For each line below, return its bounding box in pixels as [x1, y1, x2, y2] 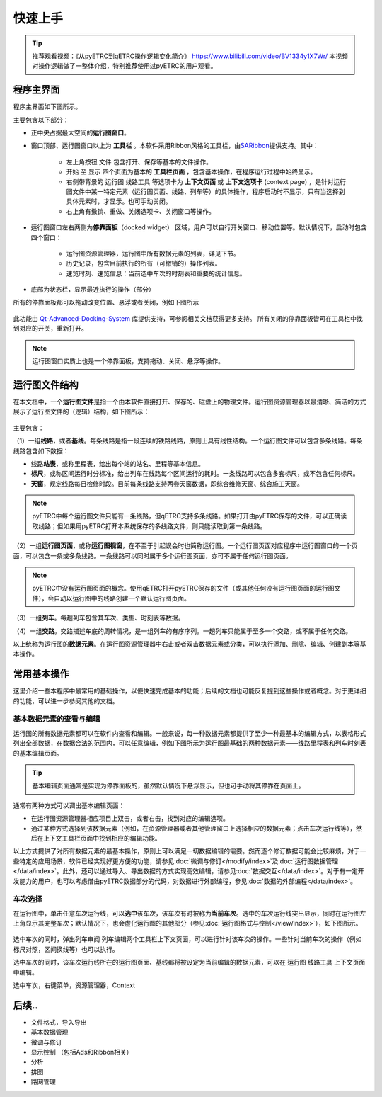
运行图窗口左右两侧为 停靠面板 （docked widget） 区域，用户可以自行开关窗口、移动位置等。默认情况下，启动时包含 [30, 223, 367, 232]
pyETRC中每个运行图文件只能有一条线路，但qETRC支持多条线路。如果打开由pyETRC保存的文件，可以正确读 [32, 512, 347, 521]
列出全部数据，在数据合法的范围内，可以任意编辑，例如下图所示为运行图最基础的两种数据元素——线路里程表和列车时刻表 [13, 739, 366, 747]
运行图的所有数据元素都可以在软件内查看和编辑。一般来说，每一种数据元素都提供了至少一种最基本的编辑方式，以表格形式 [13, 729, 366, 737]
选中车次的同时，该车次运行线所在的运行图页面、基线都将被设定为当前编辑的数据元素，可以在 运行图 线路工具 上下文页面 [13, 958, 366, 967]
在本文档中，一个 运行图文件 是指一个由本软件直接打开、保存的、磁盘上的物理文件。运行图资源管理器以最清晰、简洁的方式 [13, 397, 366, 406]
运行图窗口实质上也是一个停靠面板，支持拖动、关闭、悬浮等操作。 [32, 357, 224, 365]
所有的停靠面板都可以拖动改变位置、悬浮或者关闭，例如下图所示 [13, 298, 199, 307]
